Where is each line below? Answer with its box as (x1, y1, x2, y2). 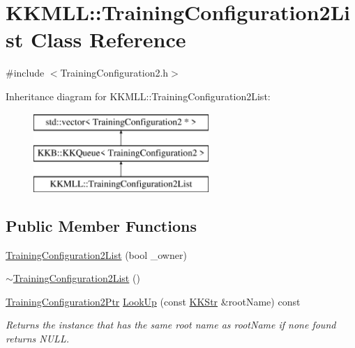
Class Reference (30, 25, 186, 54)
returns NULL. (6, 331, 69, 346)
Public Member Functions (6, 214, 197, 236)
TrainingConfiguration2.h (60, 65, 169, 80)
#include (6, 65, 45, 80)
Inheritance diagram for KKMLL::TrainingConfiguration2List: (6, 88, 271, 103)
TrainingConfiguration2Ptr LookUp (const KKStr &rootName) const (6, 294, 301, 308)
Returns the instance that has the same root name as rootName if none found (6, 317, 336, 332)
